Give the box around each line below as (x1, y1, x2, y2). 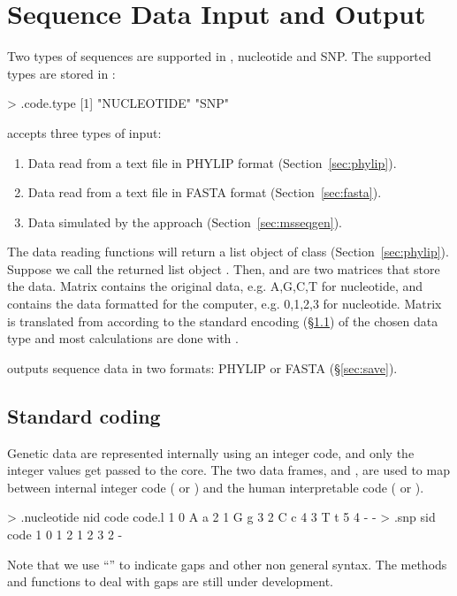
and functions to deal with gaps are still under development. (7, 572, 333, 591)
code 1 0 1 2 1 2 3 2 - (7, 525, 123, 544)
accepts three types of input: (7, 123, 162, 141)
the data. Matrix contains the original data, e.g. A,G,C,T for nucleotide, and (7, 277, 423, 295)
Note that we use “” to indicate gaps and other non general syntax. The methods (7, 554, 447, 573)
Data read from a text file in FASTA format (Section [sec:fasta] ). (27, 183, 382, 202)
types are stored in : (7, 64, 116, 82)
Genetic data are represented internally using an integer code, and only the (7, 443, 415, 462)
